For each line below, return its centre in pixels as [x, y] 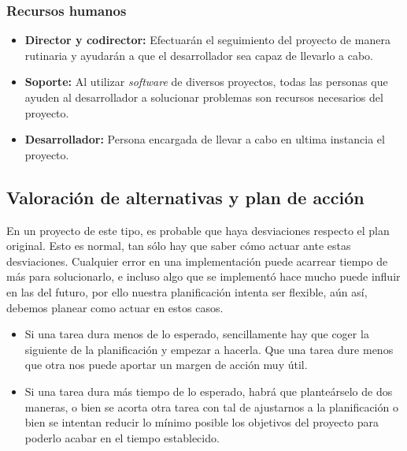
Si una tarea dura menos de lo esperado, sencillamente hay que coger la [197, 334]
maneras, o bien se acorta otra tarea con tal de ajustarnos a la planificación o [211, 406]
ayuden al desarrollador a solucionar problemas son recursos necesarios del [204, 97]
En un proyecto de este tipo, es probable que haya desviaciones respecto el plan [198, 230]
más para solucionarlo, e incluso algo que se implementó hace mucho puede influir [203, 276]
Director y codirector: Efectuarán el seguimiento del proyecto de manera [207, 40]
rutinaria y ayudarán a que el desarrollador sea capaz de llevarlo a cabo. [199, 55]
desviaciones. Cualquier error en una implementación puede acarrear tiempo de [197, 261]
